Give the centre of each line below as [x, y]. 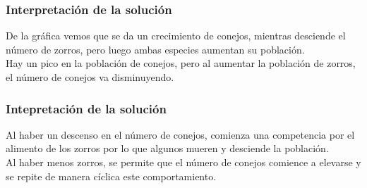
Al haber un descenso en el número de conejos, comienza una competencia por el [180, 134]
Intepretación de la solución [86, 108]
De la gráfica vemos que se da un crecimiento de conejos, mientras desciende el [176, 36]
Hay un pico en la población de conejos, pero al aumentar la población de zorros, [181, 63]
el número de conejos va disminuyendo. [90, 77]
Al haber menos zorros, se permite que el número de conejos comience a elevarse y [183, 162]
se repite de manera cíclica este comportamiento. [111, 176]
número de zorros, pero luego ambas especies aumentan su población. [155, 49]
